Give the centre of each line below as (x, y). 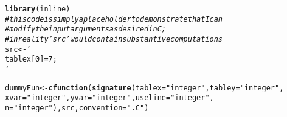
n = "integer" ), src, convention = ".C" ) (77, 108)
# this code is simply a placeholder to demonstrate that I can (114, 19)
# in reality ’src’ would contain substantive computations (114, 39)
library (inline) (38, 9)
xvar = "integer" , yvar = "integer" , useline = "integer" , (109, 98)
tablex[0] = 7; (31, 59)
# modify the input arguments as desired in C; (85, 29)
